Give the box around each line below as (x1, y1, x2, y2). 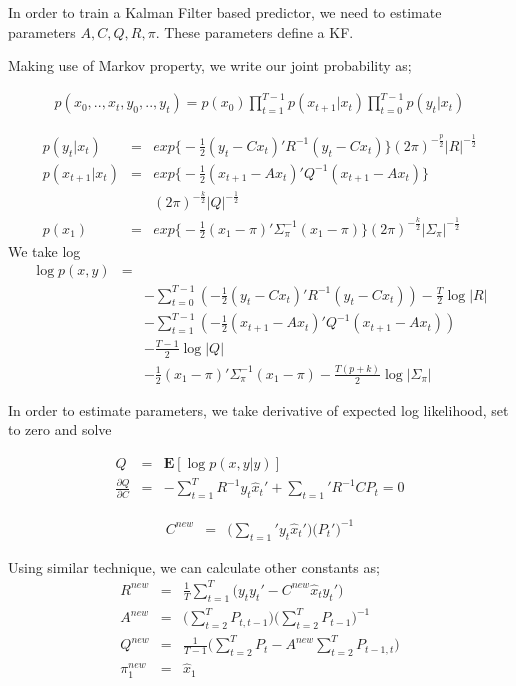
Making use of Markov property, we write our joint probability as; (8, 55, 412, 76)
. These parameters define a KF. (155, 21, 354, 42)
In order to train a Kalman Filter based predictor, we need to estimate (8, 2, 442, 22)
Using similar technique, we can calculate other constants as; (8, 556, 380, 577)
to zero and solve (8, 419, 112, 440)
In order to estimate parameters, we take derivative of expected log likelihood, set (8, 399, 509, 420)
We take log (8, 240, 81, 261)
